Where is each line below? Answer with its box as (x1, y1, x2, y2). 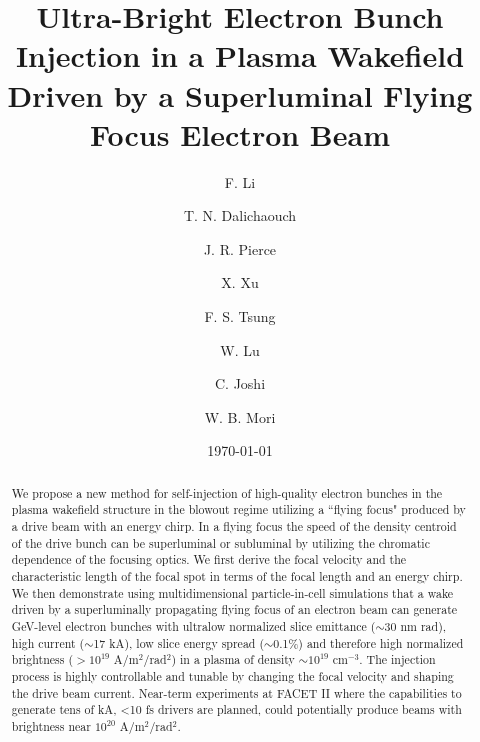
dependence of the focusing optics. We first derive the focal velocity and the (11, 551, 407, 568)
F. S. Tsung (204, 306, 276, 327)
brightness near (11, 718, 91, 735)
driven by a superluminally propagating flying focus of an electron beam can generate (11, 601, 458, 618)
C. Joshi (214, 373, 266, 394)
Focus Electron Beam (89, 113, 391, 154)
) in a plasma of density (171, 651, 295, 668)
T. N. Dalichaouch (183, 205, 297, 226)
